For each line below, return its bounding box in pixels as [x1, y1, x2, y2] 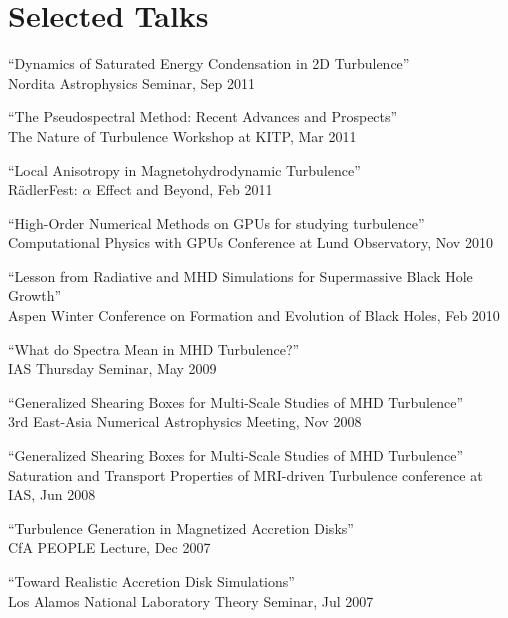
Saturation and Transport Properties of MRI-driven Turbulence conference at [8, 464, 483, 485]
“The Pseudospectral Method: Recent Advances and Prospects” [8, 106, 398, 127]
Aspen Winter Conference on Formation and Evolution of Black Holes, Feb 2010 [8, 305, 500, 326]
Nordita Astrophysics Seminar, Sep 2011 [8, 72, 255, 93]
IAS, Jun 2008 [8, 484, 96, 505]
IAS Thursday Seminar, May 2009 [8, 358, 217, 379]
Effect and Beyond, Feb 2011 [96, 179, 273, 200]
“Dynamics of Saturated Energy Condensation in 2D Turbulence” [8, 53, 410, 74]
